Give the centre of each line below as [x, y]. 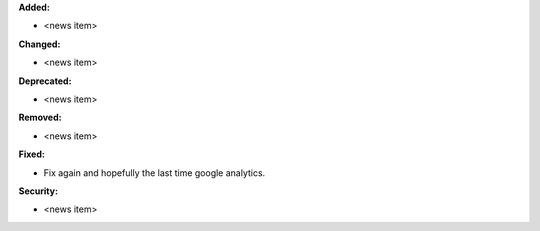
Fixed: [31, 154]
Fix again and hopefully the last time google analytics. [154, 172]
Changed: [39, 44]
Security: [38, 191]
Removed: [40, 117]
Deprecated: [45, 81]
